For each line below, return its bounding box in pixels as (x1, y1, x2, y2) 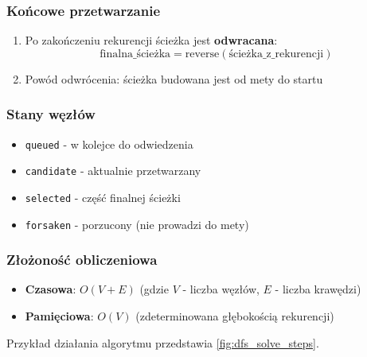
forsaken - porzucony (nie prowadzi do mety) (25, 215, 249, 232)
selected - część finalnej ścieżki (25, 188, 181, 205)
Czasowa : (25, 281, 76, 297)
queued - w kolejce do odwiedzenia (25, 135, 193, 152)
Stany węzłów (6, 104, 96, 124)
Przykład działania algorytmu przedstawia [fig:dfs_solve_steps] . (6, 334, 319, 351)
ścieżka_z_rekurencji (228, 48, 324, 60)
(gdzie (139, 281, 169, 297)
